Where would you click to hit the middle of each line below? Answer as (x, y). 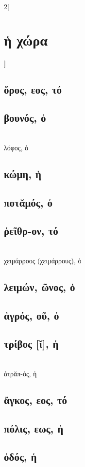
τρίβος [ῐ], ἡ (31, 344)
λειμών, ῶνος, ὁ (40, 286)
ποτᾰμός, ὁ (28, 202)
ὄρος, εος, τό (33, 89)
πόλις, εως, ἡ (34, 428)
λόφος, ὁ (16, 147)
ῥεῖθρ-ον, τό (31, 231)
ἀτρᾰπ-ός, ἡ (20, 373)
